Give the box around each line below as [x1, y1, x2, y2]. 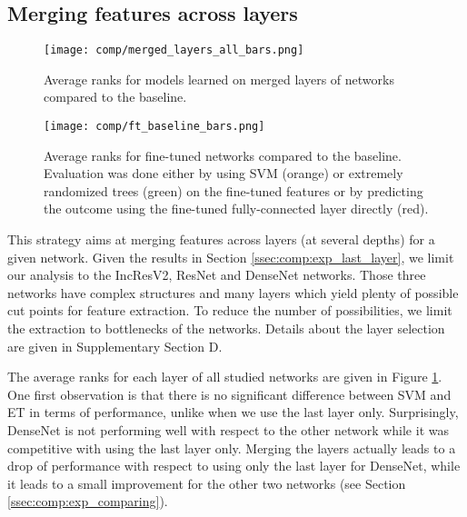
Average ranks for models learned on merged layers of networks [44, 69, 394, 88]
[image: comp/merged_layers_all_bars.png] [44, 44, 304, 57]
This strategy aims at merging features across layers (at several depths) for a [7, 230, 435, 249]
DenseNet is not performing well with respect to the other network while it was [7, 421, 449, 440]
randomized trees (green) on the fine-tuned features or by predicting [44, 181, 423, 200]
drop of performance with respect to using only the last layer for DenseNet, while [7, 456, 461, 475]
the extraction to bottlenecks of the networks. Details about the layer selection [7, 319, 445, 338]
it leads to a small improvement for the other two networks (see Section [7, 473, 406, 492]
